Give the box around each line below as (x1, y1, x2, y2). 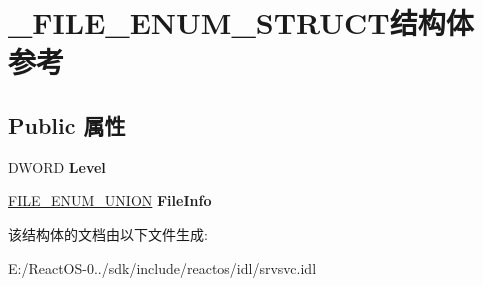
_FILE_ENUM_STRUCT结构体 (8, 2, 474, 43)
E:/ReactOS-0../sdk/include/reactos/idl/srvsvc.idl (8, 257, 317, 278)
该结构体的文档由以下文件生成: (8, 223, 208, 244)
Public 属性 (8, 109, 126, 140)
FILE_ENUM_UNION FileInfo (8, 190, 212, 211)
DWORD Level (8, 156, 106, 177)
